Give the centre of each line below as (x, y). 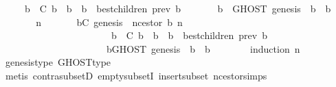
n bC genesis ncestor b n (109, 22)
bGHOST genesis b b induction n (203, 48)
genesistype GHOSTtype (58, 62)
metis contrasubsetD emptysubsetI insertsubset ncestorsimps (136, 75)
